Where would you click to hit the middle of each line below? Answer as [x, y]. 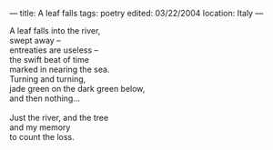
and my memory [40, 127]
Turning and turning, [48, 79]
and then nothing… [45, 98]
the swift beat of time [49, 60]
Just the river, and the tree [59, 118]
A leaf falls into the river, [55, 30]
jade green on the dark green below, [77, 89]
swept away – [35, 40]
